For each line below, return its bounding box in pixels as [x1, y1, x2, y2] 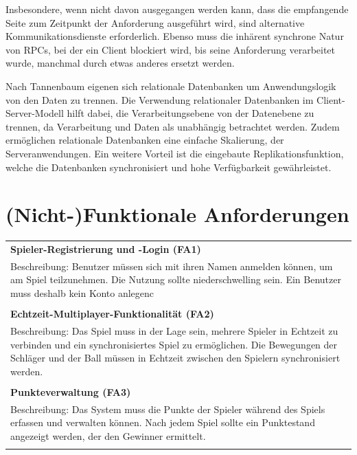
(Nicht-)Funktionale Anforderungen [5, 200, 349, 228]
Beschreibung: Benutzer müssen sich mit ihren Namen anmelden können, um [10, 258, 333, 273]
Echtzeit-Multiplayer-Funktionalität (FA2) [10, 307, 214, 321]
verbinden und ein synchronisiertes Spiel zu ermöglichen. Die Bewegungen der [10, 337, 338, 351]
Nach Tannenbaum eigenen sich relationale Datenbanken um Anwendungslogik [5, 78, 336, 93]
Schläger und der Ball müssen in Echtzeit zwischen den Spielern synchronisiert [10, 351, 341, 365]
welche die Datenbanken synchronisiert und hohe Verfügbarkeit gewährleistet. [5, 159, 332, 174]
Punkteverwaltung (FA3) [10, 384, 131, 399]
